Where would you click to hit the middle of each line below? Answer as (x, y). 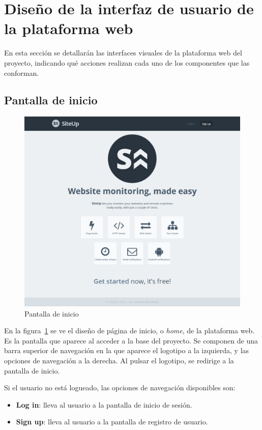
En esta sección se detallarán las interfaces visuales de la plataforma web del (123, 53)
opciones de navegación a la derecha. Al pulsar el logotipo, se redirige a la (119, 360)
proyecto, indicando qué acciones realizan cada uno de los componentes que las (127, 62)
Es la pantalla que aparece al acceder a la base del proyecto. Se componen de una (131, 340)
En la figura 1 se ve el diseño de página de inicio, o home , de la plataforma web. (129, 331)
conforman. (22, 73)
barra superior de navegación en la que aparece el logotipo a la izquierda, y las (127, 350)
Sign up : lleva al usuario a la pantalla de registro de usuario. (112, 422)
